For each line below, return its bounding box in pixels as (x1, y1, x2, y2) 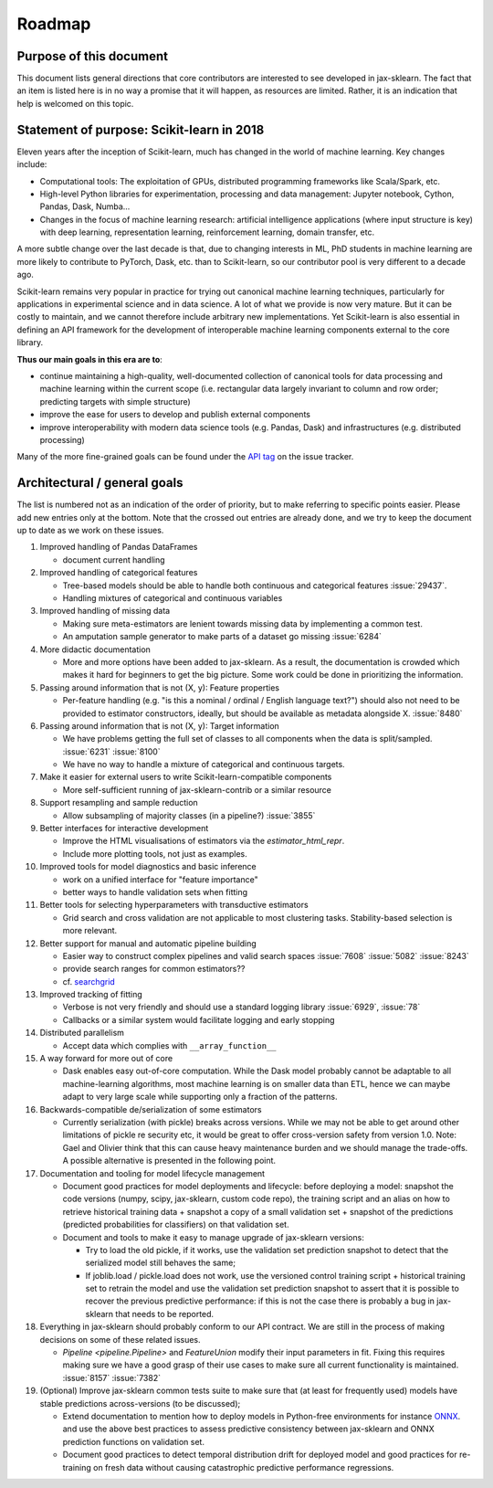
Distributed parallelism (39, 1028, 125, 1039)
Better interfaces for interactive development (39, 823, 209, 834)
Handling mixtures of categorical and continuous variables (62, 592, 283, 603)
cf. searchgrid (62, 976, 116, 987)
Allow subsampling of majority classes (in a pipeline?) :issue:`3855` (62, 809, 316, 821)
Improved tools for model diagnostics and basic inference (39, 861, 257, 872)
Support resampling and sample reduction (39, 797, 198, 808)
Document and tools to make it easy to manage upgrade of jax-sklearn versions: (62, 1231, 364, 1242)
